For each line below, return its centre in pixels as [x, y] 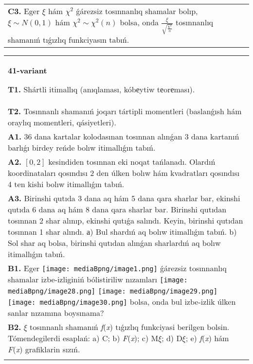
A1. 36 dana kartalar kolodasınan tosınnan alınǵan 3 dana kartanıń [124, 137]
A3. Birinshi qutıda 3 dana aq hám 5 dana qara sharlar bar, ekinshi [124, 198]
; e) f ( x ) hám [207, 338]
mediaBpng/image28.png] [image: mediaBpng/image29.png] [113, 291]
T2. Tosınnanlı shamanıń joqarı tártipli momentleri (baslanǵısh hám [125, 111]
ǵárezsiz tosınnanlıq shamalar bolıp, [137, 11]
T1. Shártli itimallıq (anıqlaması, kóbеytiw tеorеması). [101, 89]
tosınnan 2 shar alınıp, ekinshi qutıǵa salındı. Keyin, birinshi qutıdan [126, 221]
